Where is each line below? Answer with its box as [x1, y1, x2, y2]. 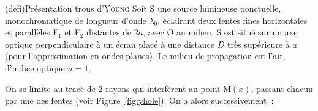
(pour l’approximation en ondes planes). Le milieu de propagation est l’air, [5, 49, 286, 62]
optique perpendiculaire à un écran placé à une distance [5, 37, 215, 50]
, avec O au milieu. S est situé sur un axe [143, 26, 298, 38]
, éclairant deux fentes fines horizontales [157, 13, 308, 26]
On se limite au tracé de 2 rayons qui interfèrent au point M [5, 82, 231, 95]
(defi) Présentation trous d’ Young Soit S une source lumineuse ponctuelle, [5, 2, 281, 14]
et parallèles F [5, 26, 59, 38]
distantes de [86, 26, 132, 38]
